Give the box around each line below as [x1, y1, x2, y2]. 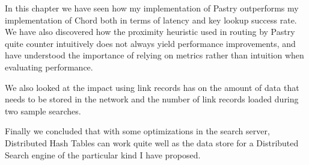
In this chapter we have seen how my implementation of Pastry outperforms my [5, 2, 299, 14]
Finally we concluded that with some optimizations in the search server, [5, 125, 270, 137]
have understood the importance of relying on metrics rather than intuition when [5, 49, 304, 61]
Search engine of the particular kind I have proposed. [5, 148, 201, 161]
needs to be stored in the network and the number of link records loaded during [5, 93, 299, 105]
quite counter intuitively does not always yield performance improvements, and [5, 37, 296, 49]
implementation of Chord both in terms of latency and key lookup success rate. [5, 13, 297, 26]
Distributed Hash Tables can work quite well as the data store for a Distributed [5, 136, 299, 149]
